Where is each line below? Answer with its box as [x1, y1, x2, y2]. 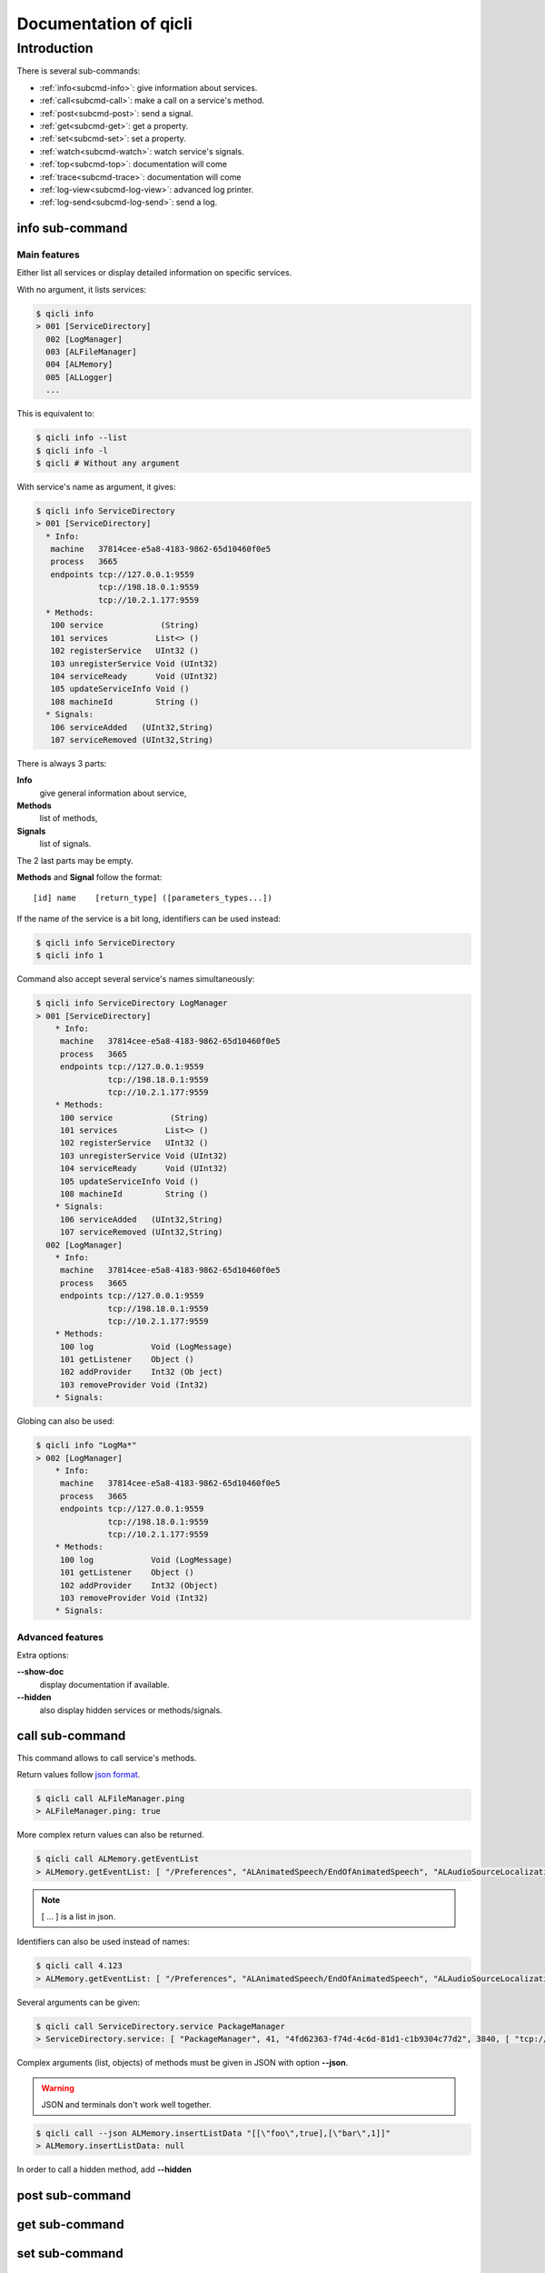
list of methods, [39, 813, 98, 824]
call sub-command [16, 1728, 126, 1744]
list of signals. [39, 838, 92, 849]
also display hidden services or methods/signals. [39, 1705, 223, 1716]
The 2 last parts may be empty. [16, 855, 134, 866]
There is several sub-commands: [16, 65, 141, 76]
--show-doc [16, 1667, 64, 1677]
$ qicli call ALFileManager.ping [35, 1793, 185, 1804]
